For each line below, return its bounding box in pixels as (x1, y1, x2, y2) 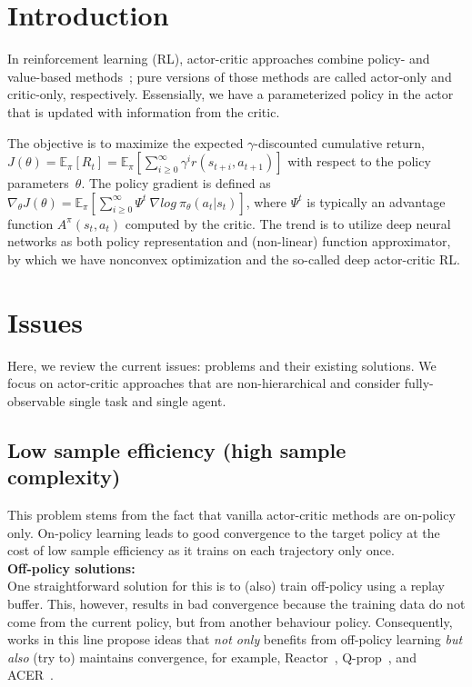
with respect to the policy (287, 152, 431, 171)
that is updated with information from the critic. (7, 102, 280, 121)
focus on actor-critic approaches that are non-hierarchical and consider (7, 373, 401, 393)
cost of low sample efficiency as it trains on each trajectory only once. (7, 541, 395, 560)
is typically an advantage (306, 192, 446, 211)
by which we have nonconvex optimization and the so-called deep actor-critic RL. (7, 249, 460, 268)
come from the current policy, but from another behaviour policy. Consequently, (7, 612, 453, 631)
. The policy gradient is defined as (81, 174, 271, 193)
